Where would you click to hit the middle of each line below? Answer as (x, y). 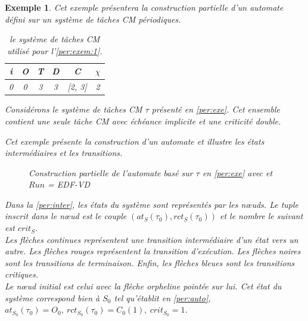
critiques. (22, 274)
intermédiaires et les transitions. (64, 153)
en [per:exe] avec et (237, 172)
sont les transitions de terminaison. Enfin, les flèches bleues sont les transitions (150, 262)
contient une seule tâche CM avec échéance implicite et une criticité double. (143, 121)
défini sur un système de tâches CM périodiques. (93, 19)
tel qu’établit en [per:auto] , (162, 297)
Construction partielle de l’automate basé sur (111, 172)
